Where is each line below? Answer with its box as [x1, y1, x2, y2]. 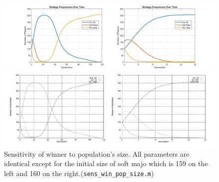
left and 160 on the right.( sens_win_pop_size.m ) [4, 168, 154, 178]
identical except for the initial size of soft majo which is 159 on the [4, 158, 208, 169]
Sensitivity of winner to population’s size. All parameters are [4, 148, 190, 159]
